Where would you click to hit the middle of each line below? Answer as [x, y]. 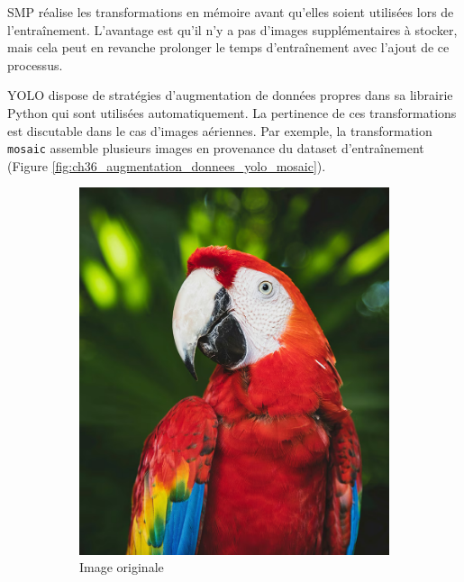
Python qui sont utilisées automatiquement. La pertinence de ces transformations [232, 112]
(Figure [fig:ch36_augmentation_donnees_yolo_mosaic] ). [167, 165]
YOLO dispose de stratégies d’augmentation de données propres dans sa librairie [230, 95]
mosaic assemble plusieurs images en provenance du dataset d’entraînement [216, 148]
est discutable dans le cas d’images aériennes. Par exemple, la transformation [220, 130]
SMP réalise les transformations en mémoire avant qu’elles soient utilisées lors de [231, 12]
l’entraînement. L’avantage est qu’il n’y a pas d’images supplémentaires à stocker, [232, 29]
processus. [35, 64]
